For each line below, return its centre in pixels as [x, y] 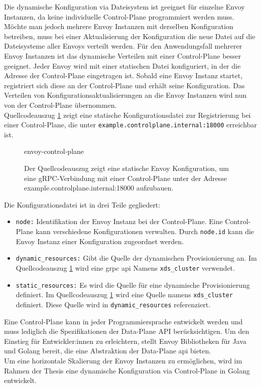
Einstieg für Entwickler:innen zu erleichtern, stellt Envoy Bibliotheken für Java [125, 341]
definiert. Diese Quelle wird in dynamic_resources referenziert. [113, 304]
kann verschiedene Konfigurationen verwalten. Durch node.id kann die [145, 231]
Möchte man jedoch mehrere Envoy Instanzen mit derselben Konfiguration [119, 26]
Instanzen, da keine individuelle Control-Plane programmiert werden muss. [119, 16]
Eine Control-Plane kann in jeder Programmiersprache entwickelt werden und [123, 321]
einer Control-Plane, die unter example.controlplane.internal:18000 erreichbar [130, 125]
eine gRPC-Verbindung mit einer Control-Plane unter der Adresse [125, 178]
